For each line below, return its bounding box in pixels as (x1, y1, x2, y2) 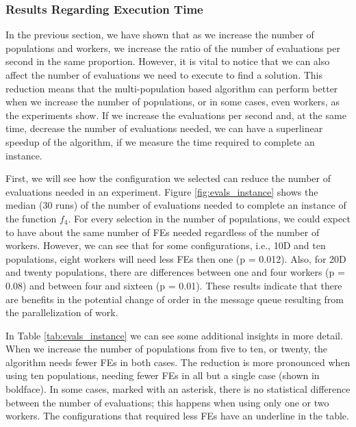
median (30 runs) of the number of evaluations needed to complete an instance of (5, 198, 346, 212)
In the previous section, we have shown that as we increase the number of (5, 27, 314, 42)
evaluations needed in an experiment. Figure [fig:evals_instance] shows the (5, 184, 318, 198)
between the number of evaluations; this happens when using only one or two (5, 395, 329, 409)
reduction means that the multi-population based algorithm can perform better (5, 81, 338, 95)
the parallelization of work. (5, 305, 118, 320)
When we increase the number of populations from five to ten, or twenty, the (5, 341, 328, 356)
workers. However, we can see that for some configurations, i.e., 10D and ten (5, 238, 326, 253)
